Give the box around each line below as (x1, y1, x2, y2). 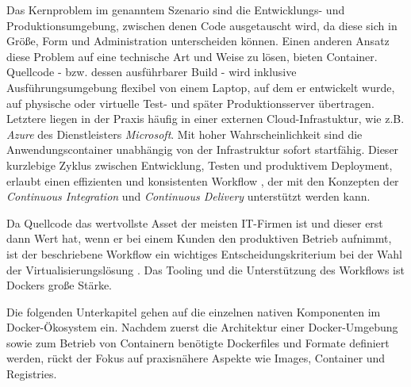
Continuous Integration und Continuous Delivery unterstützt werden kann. (6, 188, 371, 205)
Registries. (6, 366, 57, 382)
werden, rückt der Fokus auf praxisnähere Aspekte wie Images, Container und (6, 350, 386, 366)
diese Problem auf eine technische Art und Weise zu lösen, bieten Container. (6, 48, 378, 64)
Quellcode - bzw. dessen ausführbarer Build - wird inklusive (6, 63, 297, 80)
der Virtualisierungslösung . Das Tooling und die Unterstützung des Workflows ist (6, 261, 405, 278)
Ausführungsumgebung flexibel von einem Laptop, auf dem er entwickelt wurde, (6, 79, 395, 95)
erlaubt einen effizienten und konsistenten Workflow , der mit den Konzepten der (6, 172, 399, 189)
